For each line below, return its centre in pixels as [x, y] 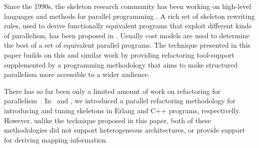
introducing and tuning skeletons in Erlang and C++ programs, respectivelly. [122, 110]
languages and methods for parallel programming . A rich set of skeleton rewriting [129, 16]
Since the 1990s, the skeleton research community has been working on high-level [128, 6]
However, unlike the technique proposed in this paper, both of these [108, 120]
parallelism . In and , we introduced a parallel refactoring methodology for [120, 101]
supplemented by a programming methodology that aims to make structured [121, 64]
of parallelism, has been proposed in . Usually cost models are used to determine [127, 35]
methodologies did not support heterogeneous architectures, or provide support [125, 130]
